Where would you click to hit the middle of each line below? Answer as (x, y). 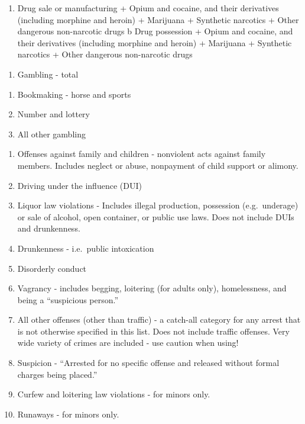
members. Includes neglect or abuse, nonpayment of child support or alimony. (158, 165)
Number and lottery (54, 114)
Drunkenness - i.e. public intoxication (86, 248)
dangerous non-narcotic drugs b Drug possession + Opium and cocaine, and (155, 31)
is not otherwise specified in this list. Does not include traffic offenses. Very (153, 331)
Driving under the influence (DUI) (80, 185)
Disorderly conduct (52, 268)
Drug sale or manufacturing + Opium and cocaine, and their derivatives (148, 8)
